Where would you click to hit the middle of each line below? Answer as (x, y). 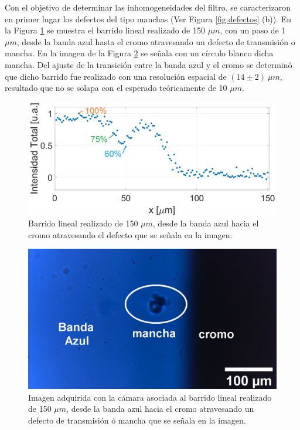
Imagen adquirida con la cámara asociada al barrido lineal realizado (150, 397)
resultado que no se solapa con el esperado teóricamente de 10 (116, 88)
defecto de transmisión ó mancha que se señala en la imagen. (137, 420)
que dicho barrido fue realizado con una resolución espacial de (116, 76)
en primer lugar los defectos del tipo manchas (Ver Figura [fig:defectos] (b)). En (148, 18)
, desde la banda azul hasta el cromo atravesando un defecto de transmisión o (156, 41)
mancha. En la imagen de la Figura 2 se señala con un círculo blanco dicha (139, 53)
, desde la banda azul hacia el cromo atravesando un (160, 409)
